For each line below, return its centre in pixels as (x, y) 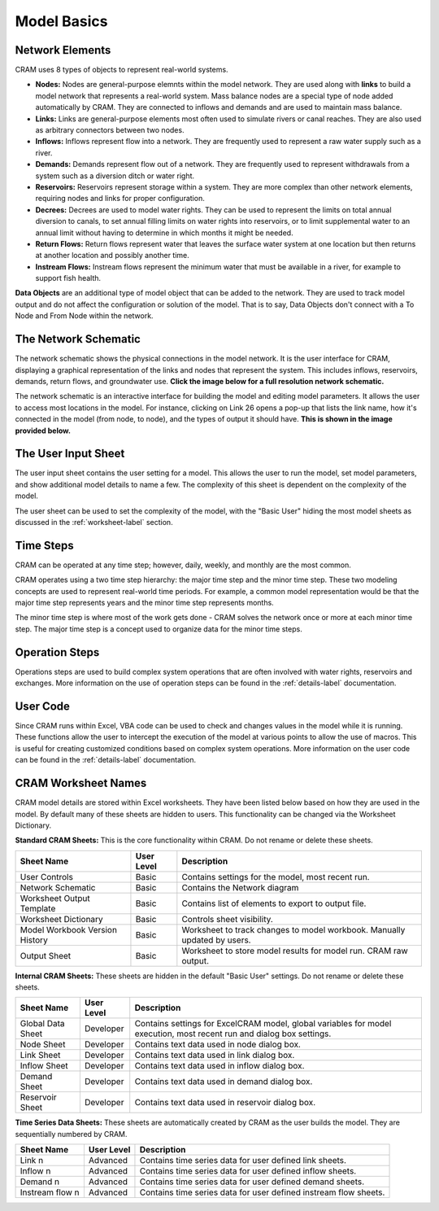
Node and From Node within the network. (84, 316)
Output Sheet (46, 955)
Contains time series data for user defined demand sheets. (252, 1182)
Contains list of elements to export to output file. (274, 903)
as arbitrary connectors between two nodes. (110, 130)
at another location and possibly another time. (113, 256)
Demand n (40, 1182)
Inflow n (35, 1171)
